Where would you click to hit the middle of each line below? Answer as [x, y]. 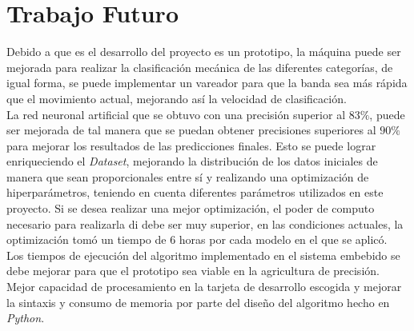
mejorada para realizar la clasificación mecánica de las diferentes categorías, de [200, 67]
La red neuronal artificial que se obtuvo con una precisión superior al [176, 114]
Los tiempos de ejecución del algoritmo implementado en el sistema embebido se [203, 255]
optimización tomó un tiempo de [86, 239]
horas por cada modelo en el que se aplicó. [283, 239]
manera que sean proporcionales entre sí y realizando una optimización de [188, 176]
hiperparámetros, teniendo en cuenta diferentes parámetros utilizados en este [195, 192]
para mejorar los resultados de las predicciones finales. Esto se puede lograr [191, 145]
